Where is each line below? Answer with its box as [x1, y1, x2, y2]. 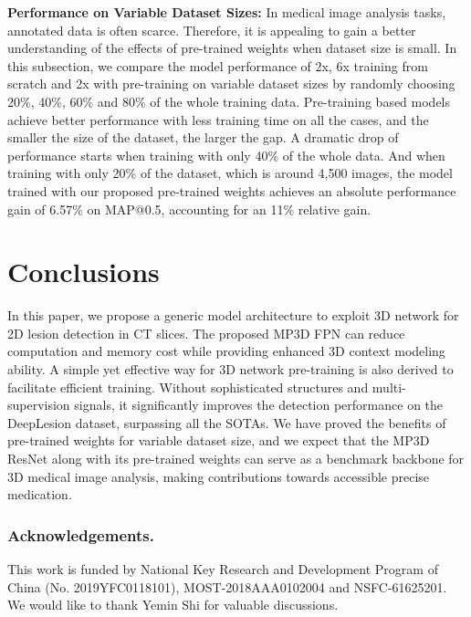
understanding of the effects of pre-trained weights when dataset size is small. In [7, 38, 457, 58]
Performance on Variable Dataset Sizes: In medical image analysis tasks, [7, 3, 446, 21]
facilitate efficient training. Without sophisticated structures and [7, 377, 369, 396]
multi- [372, 377, 406, 396]
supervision [7, 395, 70, 414]
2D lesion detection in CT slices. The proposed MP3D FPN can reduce [7, 323, 405, 342]
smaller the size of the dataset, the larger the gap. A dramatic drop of [7, 128, 399, 147]
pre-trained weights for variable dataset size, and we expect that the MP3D [7, 431, 430, 450]
